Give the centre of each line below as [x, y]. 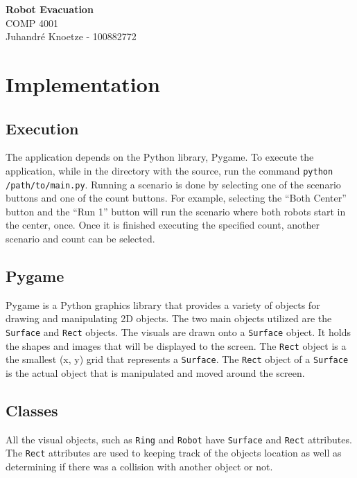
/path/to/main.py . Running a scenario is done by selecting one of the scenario [173, 184]
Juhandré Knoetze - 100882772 [71, 36]
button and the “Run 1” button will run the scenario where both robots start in [176, 211]
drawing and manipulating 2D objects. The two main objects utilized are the [169, 318]
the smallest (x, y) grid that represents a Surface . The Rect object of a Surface [177, 359]
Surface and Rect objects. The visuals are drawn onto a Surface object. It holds [178, 332]
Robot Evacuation [50, 9]
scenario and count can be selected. [80, 239]
